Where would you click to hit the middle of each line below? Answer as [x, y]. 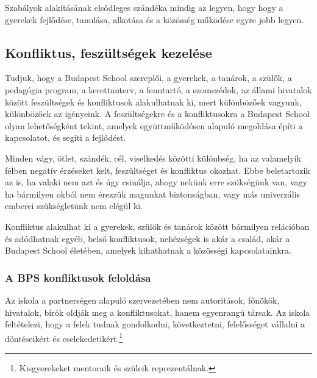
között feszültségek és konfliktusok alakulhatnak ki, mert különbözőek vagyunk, [153, 102]
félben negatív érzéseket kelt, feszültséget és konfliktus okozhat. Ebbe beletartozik [158, 170]
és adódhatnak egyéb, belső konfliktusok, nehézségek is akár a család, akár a [148, 238]
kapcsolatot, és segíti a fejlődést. [66, 137]
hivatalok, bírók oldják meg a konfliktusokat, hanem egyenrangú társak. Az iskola [158, 312]
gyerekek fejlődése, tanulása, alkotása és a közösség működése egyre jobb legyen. [155, 19]
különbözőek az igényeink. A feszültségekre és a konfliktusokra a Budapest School [157, 114]
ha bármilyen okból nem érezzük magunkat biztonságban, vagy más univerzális [153, 194]
